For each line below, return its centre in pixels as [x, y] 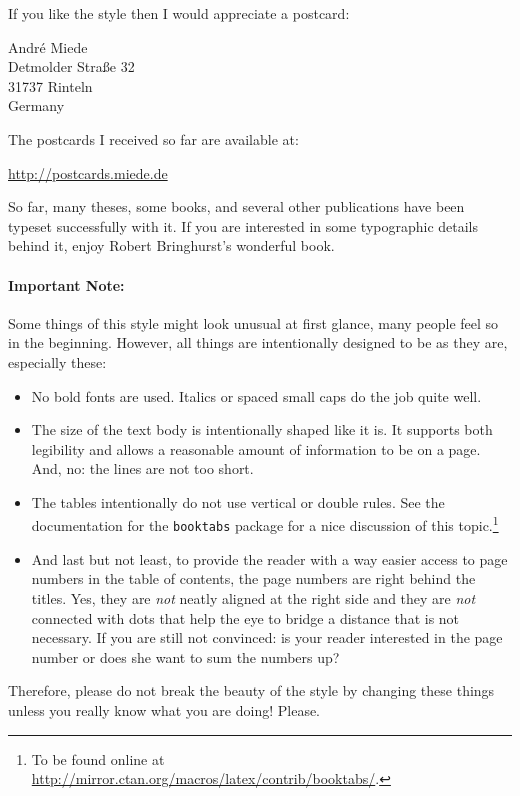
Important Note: [66, 284]
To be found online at [98, 758]
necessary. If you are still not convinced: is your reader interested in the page [267, 637]
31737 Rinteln [50, 85]
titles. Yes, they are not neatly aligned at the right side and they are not [253, 597]
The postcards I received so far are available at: [153, 138]
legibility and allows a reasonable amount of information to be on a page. [256, 448]
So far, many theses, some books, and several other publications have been [236, 206]
